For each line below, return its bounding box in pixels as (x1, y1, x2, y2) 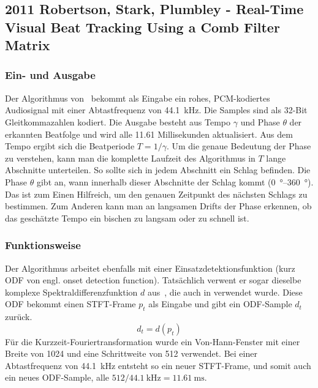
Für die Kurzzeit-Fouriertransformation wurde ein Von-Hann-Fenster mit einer (5, 335, 300, 348)
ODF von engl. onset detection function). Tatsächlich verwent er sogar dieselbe (5, 274, 301, 286)
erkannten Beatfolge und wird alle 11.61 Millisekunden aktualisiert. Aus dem (5, 127, 293, 140)
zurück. (5, 310, 32, 323)
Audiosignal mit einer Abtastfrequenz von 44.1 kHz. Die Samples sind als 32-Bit (5, 103, 308, 116)
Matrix (5, 35, 50, 54)
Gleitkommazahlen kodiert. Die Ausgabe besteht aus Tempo (5, 115, 231, 128)
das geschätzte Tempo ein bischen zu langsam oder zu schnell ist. (5, 211, 249, 224)
